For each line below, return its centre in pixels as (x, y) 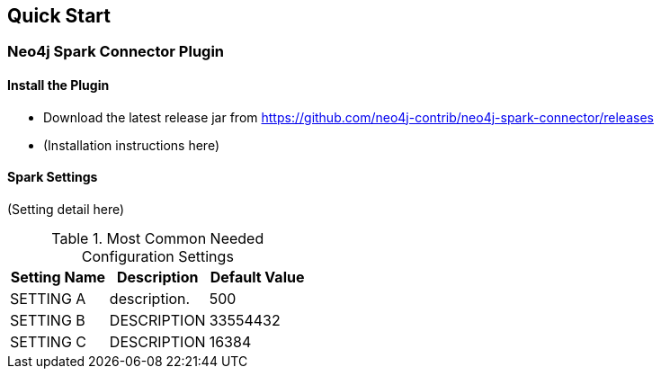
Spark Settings (53, 177)
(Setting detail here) (66, 209)
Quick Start (59, 16)
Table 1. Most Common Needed (158, 238)
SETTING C (49, 341)
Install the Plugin (58, 85)
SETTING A (48, 298)
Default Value (257, 277)
